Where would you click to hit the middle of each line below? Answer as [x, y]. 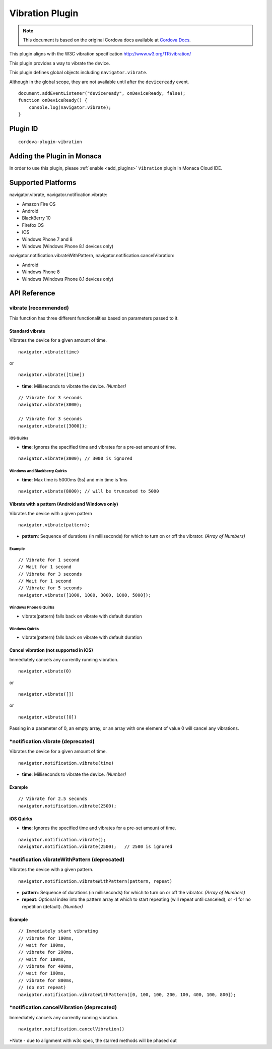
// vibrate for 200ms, [46, 952]
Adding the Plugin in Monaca [55, 156]
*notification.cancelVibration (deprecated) [63, 1007]
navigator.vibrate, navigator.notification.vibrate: [58, 195]
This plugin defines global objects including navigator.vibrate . [78, 73]
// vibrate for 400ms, [46, 966]
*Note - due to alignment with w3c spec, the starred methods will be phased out [93, 1040]
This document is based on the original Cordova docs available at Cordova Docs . [107, 40]
